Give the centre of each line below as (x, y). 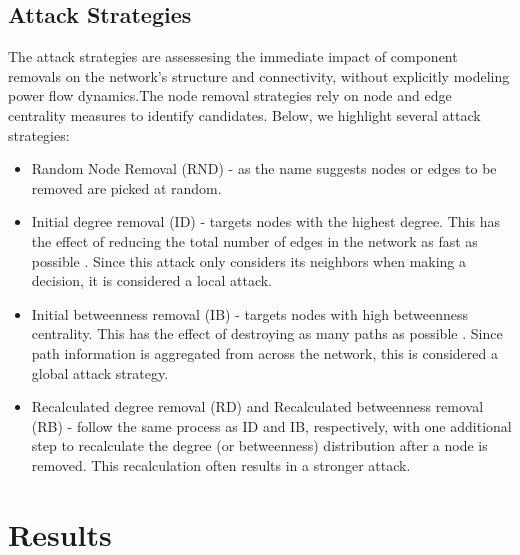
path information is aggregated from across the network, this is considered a (264, 352)
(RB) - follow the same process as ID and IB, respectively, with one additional (271, 425)
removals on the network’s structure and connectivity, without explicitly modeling (259, 75)
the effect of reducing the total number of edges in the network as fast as (254, 240)
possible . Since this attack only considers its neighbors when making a (249, 260)
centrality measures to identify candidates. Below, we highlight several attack (244, 114)
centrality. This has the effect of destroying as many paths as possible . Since (267, 333)
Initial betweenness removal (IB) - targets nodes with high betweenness (250, 313)
